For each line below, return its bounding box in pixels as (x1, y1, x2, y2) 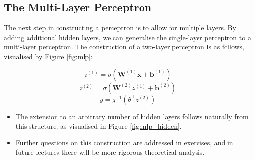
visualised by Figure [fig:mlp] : (4, 51, 93, 61)
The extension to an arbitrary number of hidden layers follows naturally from (15, 111, 249, 121)
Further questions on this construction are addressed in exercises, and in (15, 137, 233, 147)
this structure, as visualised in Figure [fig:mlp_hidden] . (15, 121, 182, 131)
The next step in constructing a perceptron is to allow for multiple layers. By (4, 23, 236, 33)
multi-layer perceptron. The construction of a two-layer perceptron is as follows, (4, 42, 245, 52)
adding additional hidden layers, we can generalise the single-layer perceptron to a (4, 32, 251, 42)
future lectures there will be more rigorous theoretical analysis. (15, 147, 205, 157)
